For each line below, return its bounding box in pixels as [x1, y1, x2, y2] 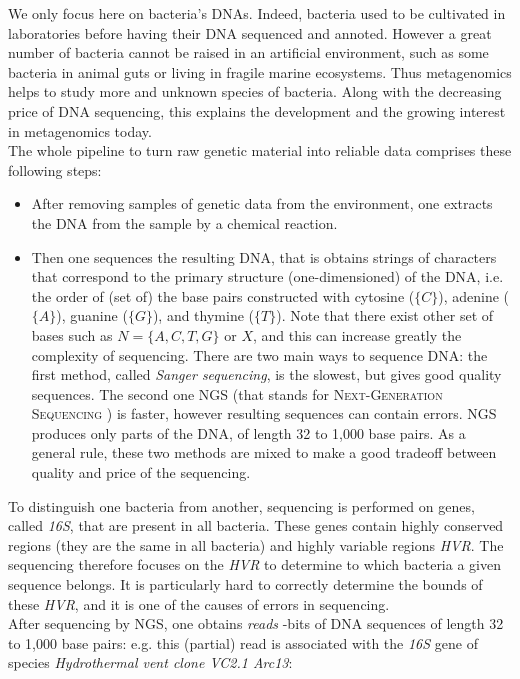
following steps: [8, 159, 102, 180]
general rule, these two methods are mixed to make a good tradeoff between [31, 442, 497, 463]
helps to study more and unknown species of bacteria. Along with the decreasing [8, 81, 502, 102]
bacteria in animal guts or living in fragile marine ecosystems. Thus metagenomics [8, 61, 512, 82]
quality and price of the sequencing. [31, 462, 251, 483]
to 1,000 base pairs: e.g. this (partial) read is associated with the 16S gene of [8, 632, 478, 653]
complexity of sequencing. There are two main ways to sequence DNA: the [31, 344, 488, 365]
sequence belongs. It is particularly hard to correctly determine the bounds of [8, 574, 483, 595]
